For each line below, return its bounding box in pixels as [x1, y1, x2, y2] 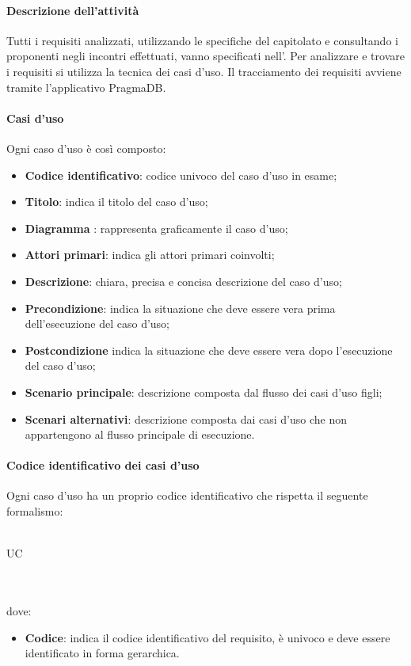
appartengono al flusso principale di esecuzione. [25, 426, 255, 443]
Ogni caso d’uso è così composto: [6, 139, 166, 156]
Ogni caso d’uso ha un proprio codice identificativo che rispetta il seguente [6, 487, 368, 504]
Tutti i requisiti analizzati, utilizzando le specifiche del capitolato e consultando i [6, 32, 398, 48]
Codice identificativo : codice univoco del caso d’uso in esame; [25, 166, 337, 183]
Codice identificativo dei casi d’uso [6, 457, 200, 474]
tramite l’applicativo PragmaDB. [6, 78, 166, 95]
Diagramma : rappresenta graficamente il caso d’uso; [25, 219, 288, 236]
